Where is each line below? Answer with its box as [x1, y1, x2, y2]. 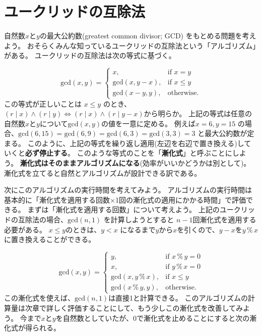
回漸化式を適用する [192, 214, 256, 225]
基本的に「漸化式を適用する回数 [4, 194, 110, 205]
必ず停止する [25, 148, 68, 158]
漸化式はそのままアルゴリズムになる [20, 158, 140, 168]
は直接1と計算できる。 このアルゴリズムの [108, 293, 248, 303]
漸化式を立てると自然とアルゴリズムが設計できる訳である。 [4, 167, 202, 178]
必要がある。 [4, 224, 46, 234]
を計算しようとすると [103, 214, 174, 225]
